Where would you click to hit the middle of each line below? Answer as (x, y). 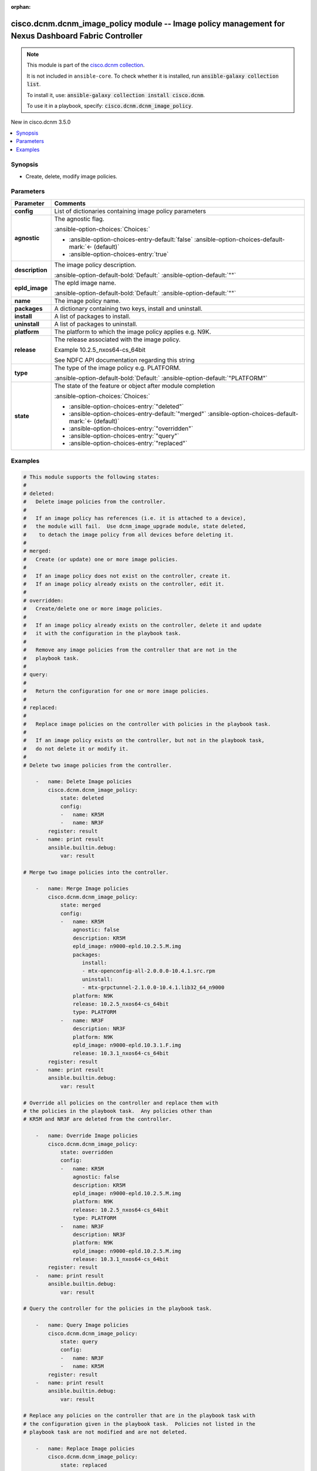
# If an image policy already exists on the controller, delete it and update (142, 625)
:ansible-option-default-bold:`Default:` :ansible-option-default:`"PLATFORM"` (161, 378)
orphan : (21, 7)
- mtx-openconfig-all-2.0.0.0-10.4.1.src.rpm (149, 971)
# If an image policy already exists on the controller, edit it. (124, 584)
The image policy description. (95, 265)
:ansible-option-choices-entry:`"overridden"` (131, 428)
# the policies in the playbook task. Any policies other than (118, 1111)
